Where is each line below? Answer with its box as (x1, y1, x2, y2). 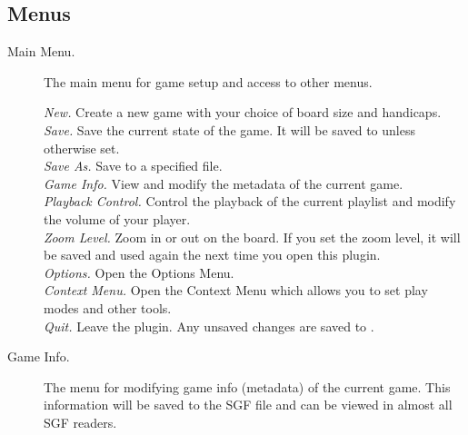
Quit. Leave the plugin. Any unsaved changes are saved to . (44, 316, 374, 335)
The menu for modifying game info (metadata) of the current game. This (44, 377, 451, 396)
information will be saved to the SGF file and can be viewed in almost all (44, 395, 453, 414)
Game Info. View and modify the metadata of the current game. (44, 173, 403, 193)
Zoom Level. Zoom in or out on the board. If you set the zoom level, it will (44, 227, 461, 246)
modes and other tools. (44, 298, 172, 317)
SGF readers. (44, 412, 117, 431)
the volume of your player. (44, 209, 191, 228)
